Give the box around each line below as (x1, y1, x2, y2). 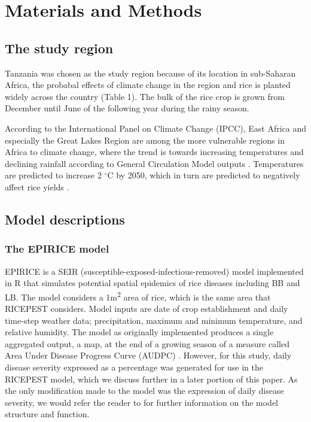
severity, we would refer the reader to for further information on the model (5, 396, 279, 408)
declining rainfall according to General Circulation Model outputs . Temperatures (5, 157, 304, 169)
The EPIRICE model (5, 241, 109, 256)
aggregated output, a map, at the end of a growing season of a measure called (5, 337, 289, 350)
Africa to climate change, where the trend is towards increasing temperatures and (5, 145, 304, 158)
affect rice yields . (5, 180, 69, 193)
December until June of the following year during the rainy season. (5, 102, 249, 114)
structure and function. (5, 408, 90, 420)
